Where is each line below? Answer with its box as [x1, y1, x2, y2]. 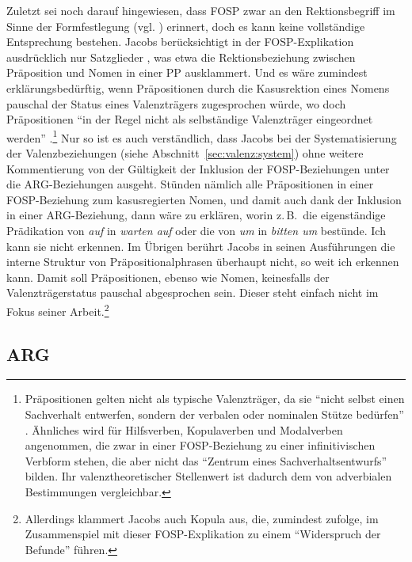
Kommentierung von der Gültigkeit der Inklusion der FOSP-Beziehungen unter [6, 160, 390, 177]
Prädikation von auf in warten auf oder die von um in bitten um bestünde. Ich [6, 222, 386, 238]
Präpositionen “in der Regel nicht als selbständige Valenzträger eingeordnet [6, 111, 373, 127]
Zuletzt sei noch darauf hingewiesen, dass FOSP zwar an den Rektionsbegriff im [6, 2, 395, 18]
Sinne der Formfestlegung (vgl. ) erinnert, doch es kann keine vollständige [6, 17, 365, 34]
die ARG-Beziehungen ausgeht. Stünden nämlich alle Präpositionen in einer [6, 176, 374, 192]
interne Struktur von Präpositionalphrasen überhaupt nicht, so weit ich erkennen [6, 253, 399, 270]
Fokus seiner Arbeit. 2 [6, 300, 109, 319]
